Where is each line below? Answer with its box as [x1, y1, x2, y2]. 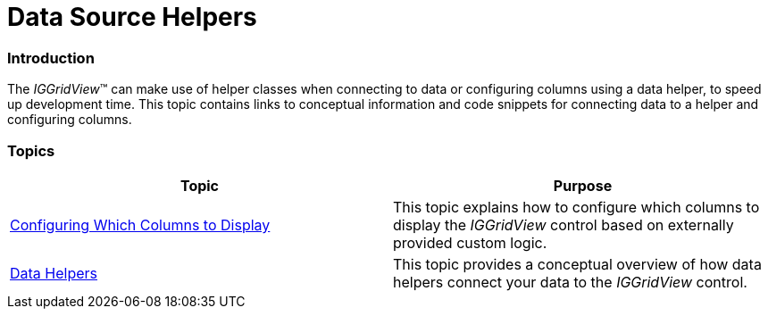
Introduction [7, 48, 95, 67]
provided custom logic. [393, 233, 547, 252]
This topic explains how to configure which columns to [393, 197, 760, 216]
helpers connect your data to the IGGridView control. [393, 272, 747, 291]
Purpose [553, 176, 613, 195]
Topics [7, 141, 55, 160]
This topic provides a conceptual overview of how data [393, 254, 762, 273]
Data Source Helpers [7, 2, 257, 32]
